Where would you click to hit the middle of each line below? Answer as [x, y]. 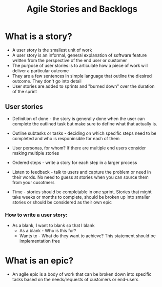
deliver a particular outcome [40, 71]
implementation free [40, 241]
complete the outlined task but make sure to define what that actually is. [85, 123]
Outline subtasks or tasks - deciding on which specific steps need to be [84, 133]
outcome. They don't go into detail [47, 81]
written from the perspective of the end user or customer [70, 60]
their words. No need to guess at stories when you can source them [80, 177]
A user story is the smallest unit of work [52, 50]
